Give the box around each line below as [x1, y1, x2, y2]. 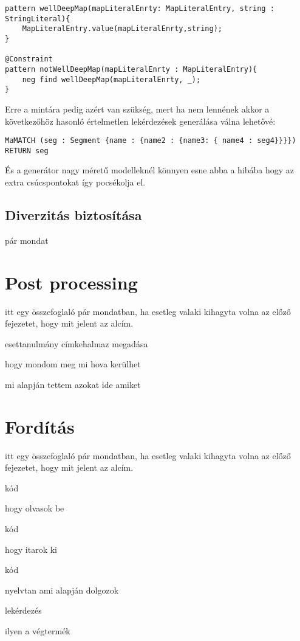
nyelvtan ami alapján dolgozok [5, 583, 119, 596]
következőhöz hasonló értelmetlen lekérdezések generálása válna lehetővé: [5, 114, 276, 127]
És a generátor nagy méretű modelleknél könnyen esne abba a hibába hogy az [5, 164, 295, 176]
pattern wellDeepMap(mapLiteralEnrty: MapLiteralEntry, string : [5, 4, 274, 13]
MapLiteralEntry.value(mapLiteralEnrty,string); [22, 24, 222, 33]
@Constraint [5, 55, 53, 64]
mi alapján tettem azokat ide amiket [5, 378, 141, 390]
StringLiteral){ [5, 14, 70, 23]
